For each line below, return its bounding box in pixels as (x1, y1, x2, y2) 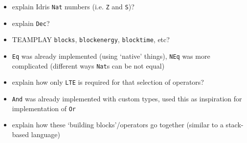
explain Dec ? (12, 18, 50, 28)
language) (31, 129, 60, 139)
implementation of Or (12, 103, 76, 113)
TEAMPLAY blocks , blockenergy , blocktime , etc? (12, 34, 170, 45)
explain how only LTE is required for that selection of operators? (12, 77, 204, 87)
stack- (225, 119, 244, 130)
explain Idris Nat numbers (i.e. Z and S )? (12, 1, 135, 11)
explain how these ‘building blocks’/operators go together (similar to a (12, 119, 224, 130)
